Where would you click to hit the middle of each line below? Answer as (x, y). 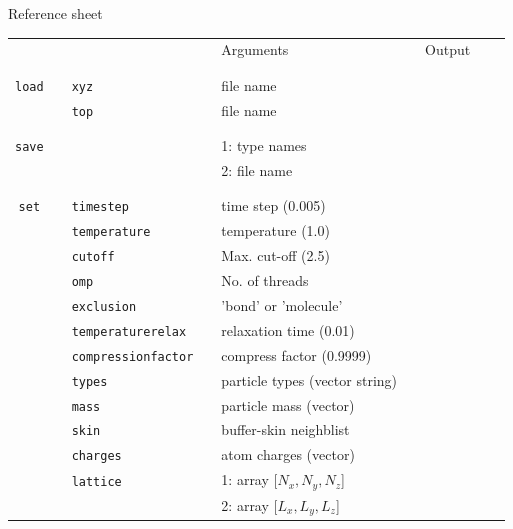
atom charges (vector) (288, 454)
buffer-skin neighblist (285, 429)
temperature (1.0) (275, 230)
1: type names (264, 145)
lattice (96, 481)
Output (448, 49)
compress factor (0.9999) (296, 354)
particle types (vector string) (309, 379)
